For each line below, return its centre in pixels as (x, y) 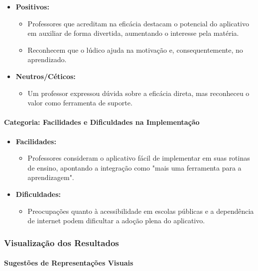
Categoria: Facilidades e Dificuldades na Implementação (102, 122)
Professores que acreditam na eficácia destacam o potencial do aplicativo (138, 23)
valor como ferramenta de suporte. (80, 103)
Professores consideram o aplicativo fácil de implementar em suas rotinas (139, 158)
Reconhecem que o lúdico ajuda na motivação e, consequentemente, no (135, 49)
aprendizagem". (51, 177)
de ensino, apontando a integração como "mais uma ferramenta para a (134, 167)
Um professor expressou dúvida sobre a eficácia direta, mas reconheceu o (138, 93)
